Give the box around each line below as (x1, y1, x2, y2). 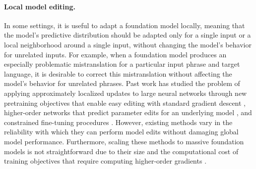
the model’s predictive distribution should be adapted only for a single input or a (4, 30, 251, 40)
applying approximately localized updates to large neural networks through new (4, 87, 247, 98)
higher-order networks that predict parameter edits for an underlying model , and (4, 107, 252, 118)
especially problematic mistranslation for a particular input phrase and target (4, 59, 240, 69)
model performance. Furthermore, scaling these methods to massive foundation (4, 136, 244, 146)
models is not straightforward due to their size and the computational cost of (4, 146, 239, 156)
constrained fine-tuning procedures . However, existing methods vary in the (4, 117, 233, 127)
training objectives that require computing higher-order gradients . (4, 156, 207, 166)
